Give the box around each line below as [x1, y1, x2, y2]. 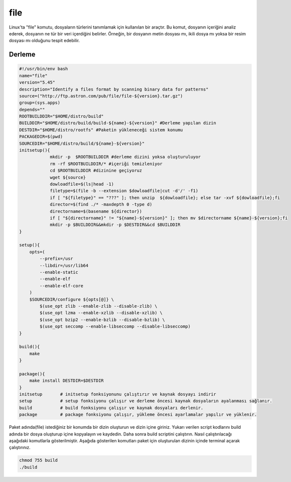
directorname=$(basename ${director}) [49, 208, 143, 214]
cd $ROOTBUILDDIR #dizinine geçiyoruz [49, 168, 143, 173]
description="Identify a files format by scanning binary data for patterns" [19, 86, 209, 92]
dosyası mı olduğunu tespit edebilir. [9, 38, 80, 44]
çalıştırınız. [9, 445, 31, 451]
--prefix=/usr [39, 256, 73, 262]
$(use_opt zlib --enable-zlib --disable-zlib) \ [39, 303, 158, 309]
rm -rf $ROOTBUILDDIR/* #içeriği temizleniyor [49, 161, 162, 167]
